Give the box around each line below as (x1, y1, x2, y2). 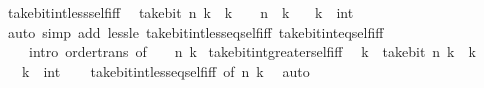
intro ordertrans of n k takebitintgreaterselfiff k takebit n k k (28, 41, 476, 62)
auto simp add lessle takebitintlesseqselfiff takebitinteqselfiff (7, 21, 384, 42)
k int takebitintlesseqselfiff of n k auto (21, 60, 310, 81)
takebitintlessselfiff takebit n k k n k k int (7, 2, 354, 22)
